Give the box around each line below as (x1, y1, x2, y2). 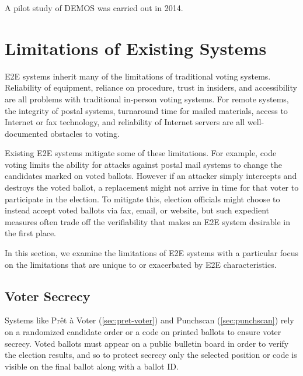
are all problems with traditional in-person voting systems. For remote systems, (5, 92, 289, 105)
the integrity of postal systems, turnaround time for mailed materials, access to (5, 104, 288, 116)
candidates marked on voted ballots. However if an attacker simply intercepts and (5, 170, 297, 182)
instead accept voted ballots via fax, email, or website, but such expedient (5, 204, 269, 216)
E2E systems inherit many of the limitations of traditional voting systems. (5, 70, 271, 82)
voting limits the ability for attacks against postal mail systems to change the (5, 158, 282, 170)
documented (5, 127, 48, 139)
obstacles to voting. (50, 127, 120, 139)
